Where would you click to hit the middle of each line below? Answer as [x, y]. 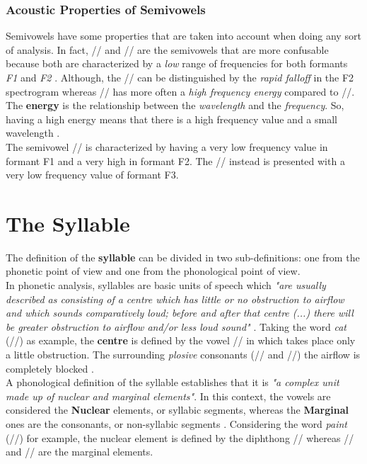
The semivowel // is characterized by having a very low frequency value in [167, 146]
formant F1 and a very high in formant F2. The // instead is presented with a [175, 160]
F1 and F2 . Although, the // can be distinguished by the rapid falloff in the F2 [180, 77]
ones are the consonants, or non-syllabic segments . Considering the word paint [176, 424]
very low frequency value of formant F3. [92, 175]
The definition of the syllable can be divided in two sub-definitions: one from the [183, 257]
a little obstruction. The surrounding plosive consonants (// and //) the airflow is [183, 355]
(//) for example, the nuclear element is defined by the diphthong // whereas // [180, 437]
